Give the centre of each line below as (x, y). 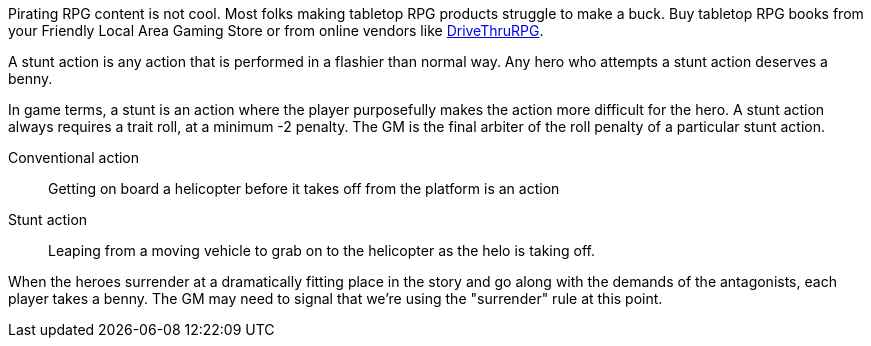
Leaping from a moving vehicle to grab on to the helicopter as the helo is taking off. (321, 250)
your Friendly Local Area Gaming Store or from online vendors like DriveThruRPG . (276, 30)
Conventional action (74, 157)
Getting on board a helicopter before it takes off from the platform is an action (304, 188)
